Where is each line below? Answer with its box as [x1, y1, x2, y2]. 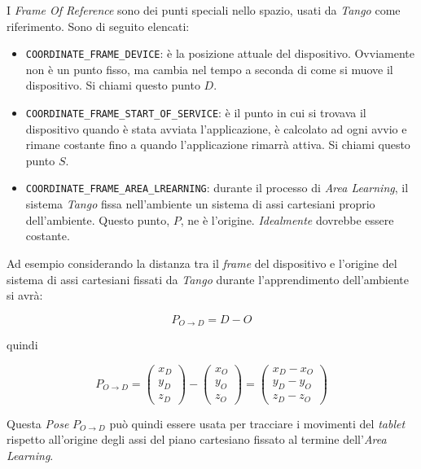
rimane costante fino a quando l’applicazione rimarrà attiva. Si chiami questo [25, 136, 410, 153]
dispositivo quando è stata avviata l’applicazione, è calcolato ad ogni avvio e [25, 120, 407, 137]
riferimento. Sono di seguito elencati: [7, 17, 190, 34]
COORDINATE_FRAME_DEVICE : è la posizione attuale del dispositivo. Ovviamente [25, 45, 414, 62]
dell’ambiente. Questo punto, [25, 211, 170, 228]
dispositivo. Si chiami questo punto [25, 77, 200, 94]
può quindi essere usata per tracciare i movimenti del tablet [109, 414, 406, 432]
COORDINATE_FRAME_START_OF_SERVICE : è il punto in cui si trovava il [25, 104, 366, 121]
